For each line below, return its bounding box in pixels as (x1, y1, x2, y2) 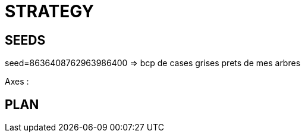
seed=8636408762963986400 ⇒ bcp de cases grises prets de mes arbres (5, 58, 301, 68)
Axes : (5, 76, 29, 87)
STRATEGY (5, 1, 95, 21)
